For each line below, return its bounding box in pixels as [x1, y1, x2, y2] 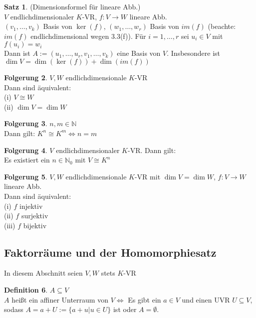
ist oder [113, 304, 137, 315]
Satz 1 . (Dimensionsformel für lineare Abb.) [4, 1, 141, 11]
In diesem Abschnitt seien [4, 268, 83, 278]
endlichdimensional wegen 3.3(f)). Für [30, 30, 146, 41]
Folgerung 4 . [4, 145, 47, 155]
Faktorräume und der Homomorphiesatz [4, 244, 217, 260]
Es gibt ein [128, 294, 161, 305]
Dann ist [4, 48, 30, 58]
